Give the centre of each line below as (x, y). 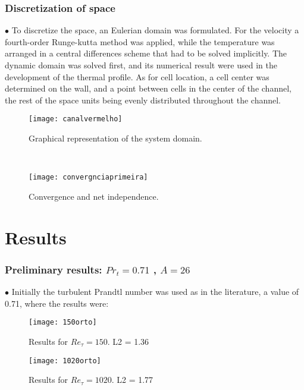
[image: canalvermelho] (76, 119)
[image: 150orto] (63, 323)
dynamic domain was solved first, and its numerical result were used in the (141, 65)
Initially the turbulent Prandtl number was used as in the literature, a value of (155, 292)
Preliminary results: (54, 269)
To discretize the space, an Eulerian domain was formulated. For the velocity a (155, 30)
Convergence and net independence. (94, 196)
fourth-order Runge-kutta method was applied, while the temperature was (140, 41)
